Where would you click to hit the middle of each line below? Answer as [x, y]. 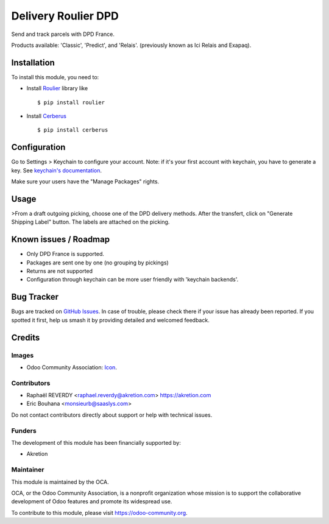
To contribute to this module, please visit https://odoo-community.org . [100, 512]
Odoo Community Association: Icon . [72, 367]
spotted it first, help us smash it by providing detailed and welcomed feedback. [110, 320]
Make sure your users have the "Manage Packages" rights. [85, 182]
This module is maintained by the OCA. [60, 482]
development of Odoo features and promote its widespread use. [92, 501]
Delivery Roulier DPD [65, 16]
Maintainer [28, 470]
